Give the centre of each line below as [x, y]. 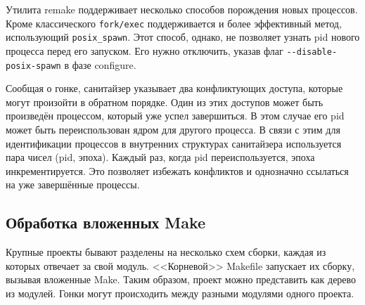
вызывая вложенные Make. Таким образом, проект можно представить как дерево [181, 279]
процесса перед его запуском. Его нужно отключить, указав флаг [145, 50]
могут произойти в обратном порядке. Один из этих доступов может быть [165, 102]
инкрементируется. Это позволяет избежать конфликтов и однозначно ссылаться [177, 170]
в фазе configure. [100, 64]
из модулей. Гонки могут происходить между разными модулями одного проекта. [180, 293]
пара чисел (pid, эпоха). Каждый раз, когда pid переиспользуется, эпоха [160, 157]
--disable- [312, 52]
